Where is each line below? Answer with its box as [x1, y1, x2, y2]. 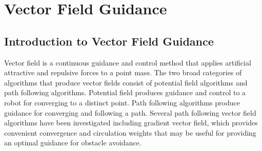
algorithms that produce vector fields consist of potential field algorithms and [4, 77, 248, 88]
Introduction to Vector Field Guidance [4, 33, 214, 49]
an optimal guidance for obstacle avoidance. [4, 137, 142, 148]
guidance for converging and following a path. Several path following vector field [4, 107, 256, 118]
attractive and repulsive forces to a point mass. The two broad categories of [4, 67, 242, 78]
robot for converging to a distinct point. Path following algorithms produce [4, 97, 240, 107]
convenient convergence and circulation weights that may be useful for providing [4, 127, 256, 138]
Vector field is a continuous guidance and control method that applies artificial [4, 57, 251, 68]
